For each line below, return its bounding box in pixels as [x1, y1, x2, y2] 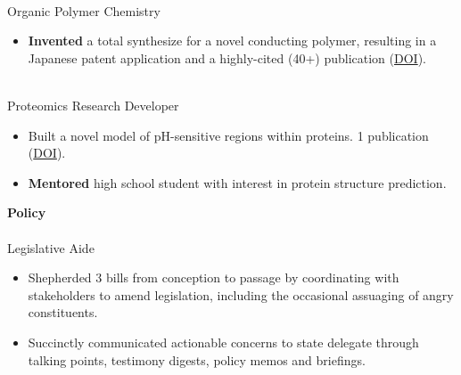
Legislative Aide [7, 238, 95, 257]
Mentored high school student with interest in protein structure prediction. [28, 173, 447, 192]
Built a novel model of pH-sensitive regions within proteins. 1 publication [28, 126, 429, 144]
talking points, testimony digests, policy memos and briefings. [28, 350, 366, 369]
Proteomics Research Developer [7, 95, 179, 114]
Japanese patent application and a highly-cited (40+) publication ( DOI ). [28, 48, 427, 67]
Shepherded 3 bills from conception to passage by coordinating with [28, 268, 399, 287]
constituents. [28, 303, 98, 322]
